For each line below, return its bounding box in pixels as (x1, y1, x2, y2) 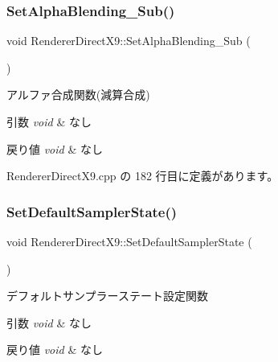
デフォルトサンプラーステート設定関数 (6, 287, 208, 304)
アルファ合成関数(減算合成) (6, 86, 150, 103)
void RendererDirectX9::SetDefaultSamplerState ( (6, 233, 252, 249)
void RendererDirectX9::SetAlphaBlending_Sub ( (6, 32, 251, 49)
